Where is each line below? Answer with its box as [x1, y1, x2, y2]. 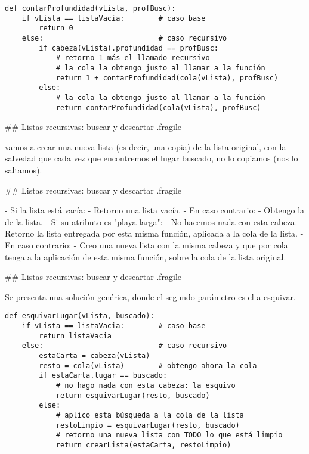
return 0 [39, 24, 73, 33]
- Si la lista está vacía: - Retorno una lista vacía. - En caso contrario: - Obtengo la [5, 204, 305, 216]
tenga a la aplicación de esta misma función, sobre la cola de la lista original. [5, 250, 286, 263]
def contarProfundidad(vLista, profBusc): [5, 4, 176, 13]
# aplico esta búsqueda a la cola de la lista [55, 411, 244, 419]
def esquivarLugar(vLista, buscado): [5, 312, 154, 321]
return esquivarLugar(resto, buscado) [55, 391, 210, 400]
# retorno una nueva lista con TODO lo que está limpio [55, 431, 283, 440]
